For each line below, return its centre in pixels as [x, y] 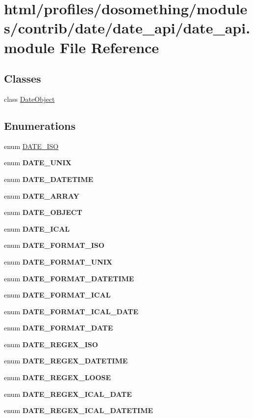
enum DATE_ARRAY [42, 195]
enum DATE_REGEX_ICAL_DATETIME [79, 410]
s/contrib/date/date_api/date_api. [127, 28]
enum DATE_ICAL [37, 228]
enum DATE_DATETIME [49, 179]
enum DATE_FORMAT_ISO [54, 245]
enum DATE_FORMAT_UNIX [58, 261]
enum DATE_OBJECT [43, 212]
